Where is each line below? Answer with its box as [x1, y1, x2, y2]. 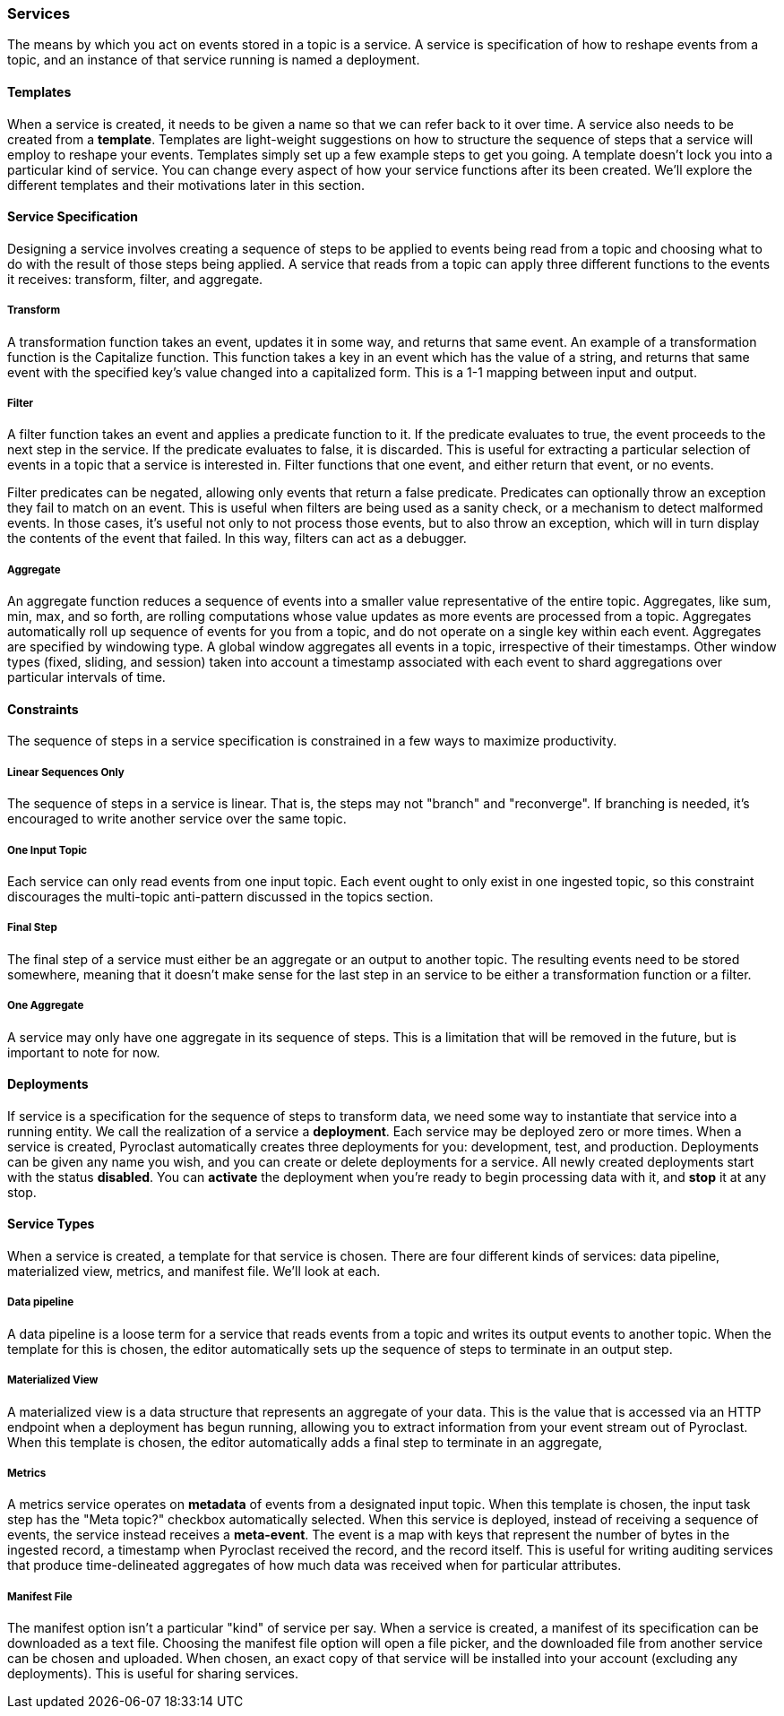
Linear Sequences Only [7, 765, 125, 779]
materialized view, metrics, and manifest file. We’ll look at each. [7, 1263, 381, 1279]
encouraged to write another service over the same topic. [7, 811, 347, 827]
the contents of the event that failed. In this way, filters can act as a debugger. [7, 530, 467, 547]
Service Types [7, 1216, 95, 1232]
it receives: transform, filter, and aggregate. [7, 271, 263, 287]
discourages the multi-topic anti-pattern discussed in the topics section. [7, 888, 434, 904]
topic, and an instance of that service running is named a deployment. [7, 52, 420, 68]
